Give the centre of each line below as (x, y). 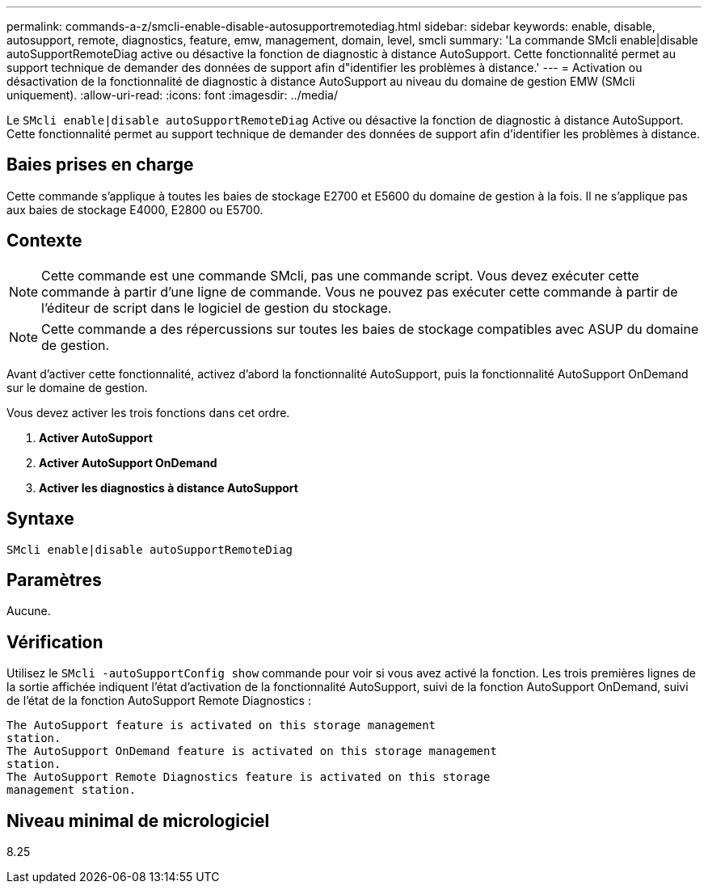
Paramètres (54, 580)
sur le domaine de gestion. (77, 387)
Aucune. (29, 611)
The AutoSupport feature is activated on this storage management (221, 725)
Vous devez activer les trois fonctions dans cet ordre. (148, 412)
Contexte (44, 241)
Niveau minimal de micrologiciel (138, 820)
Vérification (55, 642)
